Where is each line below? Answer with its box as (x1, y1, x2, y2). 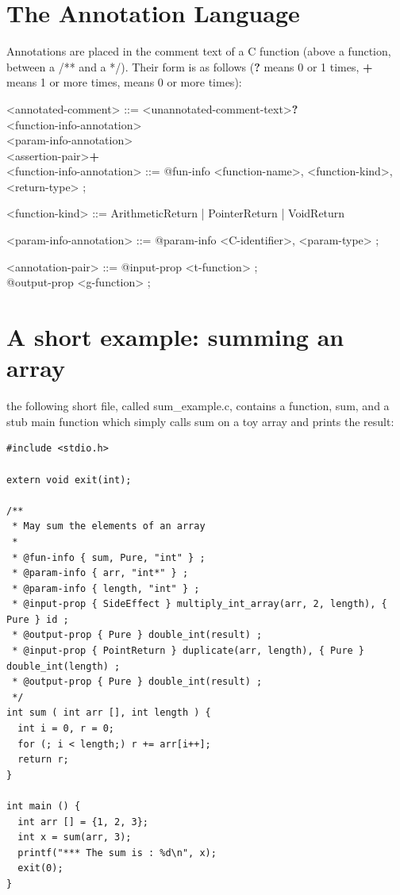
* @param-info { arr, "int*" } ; (12, 567, 189, 579)
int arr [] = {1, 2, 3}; (17, 816, 148, 828)
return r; (17, 754, 69, 766)
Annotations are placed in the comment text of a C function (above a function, (6, 43, 391, 60)
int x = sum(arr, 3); (17, 832, 132, 843)
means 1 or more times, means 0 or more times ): (6, 74, 242, 90)
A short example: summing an (6, 321, 344, 353)
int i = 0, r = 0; (17, 723, 115, 735)
